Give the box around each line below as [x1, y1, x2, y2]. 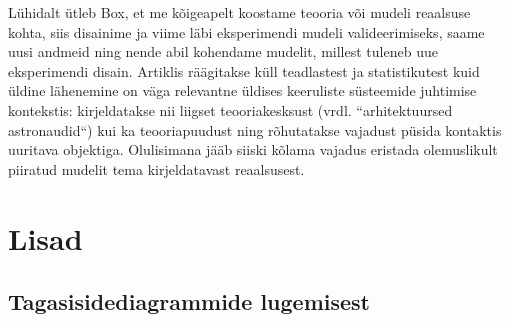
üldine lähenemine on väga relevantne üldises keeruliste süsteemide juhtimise [8, 80, 477, 101]
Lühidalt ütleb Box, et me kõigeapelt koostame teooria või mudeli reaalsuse [8, 2, 471, 22]
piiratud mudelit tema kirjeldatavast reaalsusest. [8, 158, 305, 179]
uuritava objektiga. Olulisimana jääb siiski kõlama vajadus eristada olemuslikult [8, 139, 498, 160]
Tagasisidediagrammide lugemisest [8, 286, 370, 317]
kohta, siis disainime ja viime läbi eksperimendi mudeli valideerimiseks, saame [8, 21, 485, 42]
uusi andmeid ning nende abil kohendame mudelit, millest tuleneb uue [8, 41, 438, 62]
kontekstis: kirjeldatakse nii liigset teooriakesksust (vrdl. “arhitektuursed [8, 99, 453, 120]
